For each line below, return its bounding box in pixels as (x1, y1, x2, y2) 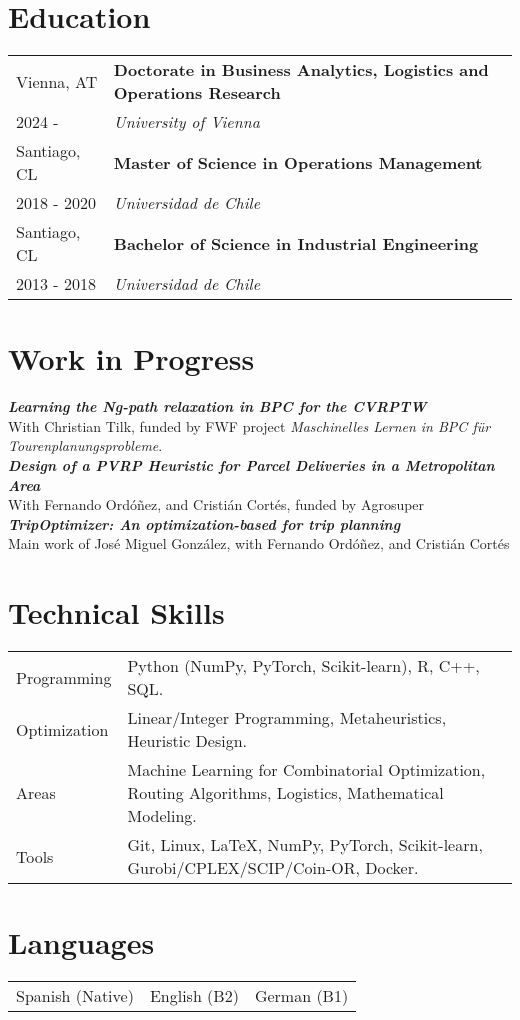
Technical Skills (8, 592, 225, 633)
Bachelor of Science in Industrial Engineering (113, 231, 479, 255)
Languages (8, 922, 155, 963)
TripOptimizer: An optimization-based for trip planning (8, 513, 401, 534)
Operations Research (113, 81, 281, 105)
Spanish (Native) (16, 984, 134, 1008)
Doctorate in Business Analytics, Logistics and (113, 58, 489, 82)
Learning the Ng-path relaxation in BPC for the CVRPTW (8, 396, 427, 417)
